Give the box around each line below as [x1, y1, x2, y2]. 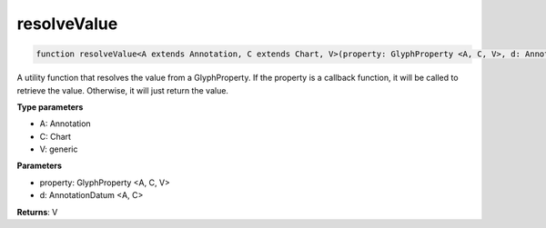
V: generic [39, 144, 78, 154]
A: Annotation [39, 118, 91, 129]
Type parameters [16, 101, 84, 113]
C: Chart [39, 131, 72, 142]
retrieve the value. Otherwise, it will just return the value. [16, 84, 229, 95]
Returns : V [16, 206, 58, 217]
